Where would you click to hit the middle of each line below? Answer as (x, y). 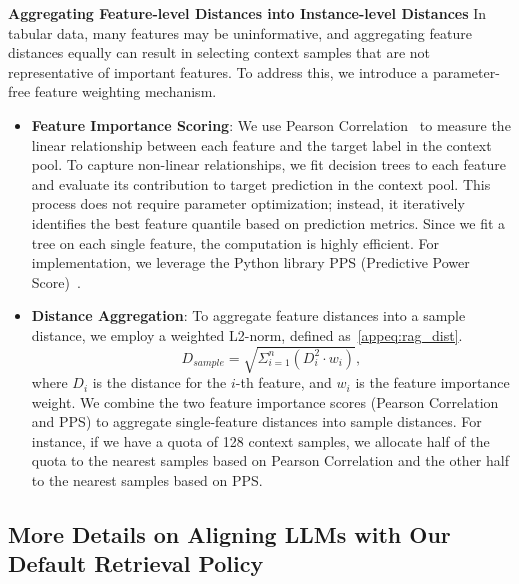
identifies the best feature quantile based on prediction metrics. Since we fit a (268, 222)
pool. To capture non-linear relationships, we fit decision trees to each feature (268, 164)
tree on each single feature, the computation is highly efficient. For (235, 242)
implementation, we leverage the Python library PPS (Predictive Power (250, 262)
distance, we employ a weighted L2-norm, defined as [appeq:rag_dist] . (247, 334)
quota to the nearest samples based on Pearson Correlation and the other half (270, 460)
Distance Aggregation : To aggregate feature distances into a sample (248, 315)
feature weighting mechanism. (125, 91)
